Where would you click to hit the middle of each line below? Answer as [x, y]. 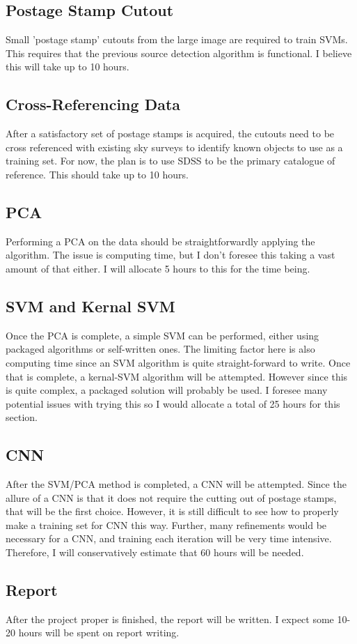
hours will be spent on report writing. [99, 632]
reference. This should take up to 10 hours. [97, 174]
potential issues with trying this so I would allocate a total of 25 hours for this [173, 403]
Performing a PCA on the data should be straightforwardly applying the [160, 241]
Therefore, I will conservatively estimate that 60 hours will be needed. [155, 552]
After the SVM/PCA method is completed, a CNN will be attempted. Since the [176, 484]
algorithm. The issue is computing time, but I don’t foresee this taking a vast [170, 255]
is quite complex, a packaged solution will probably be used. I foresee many [167, 390]
